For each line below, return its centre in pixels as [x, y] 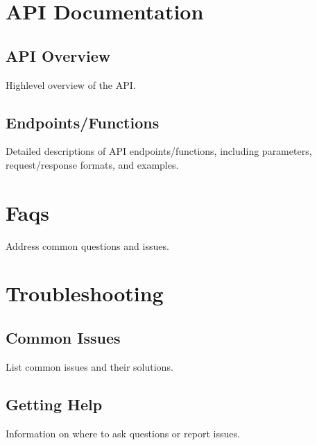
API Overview [58, 55]
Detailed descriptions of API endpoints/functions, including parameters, [159, 151]
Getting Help [54, 404]
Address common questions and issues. [87, 245]
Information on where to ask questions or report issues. [123, 433]
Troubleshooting [85, 293]
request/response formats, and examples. [92, 164]
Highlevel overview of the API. [71, 84]
